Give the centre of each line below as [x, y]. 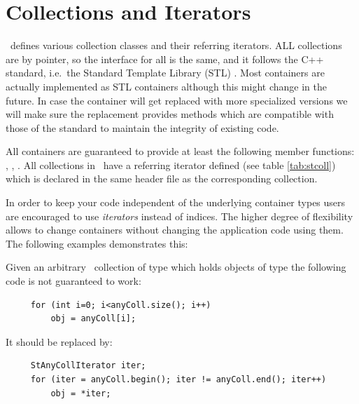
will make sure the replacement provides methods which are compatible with [170, 114]
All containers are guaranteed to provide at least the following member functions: [180, 151]
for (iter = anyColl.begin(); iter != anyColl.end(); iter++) [178, 379]
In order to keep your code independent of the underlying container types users [176, 202]
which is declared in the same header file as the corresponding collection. [162, 179]
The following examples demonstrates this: [97, 243]
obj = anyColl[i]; [93, 319]
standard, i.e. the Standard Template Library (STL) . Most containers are [165, 73]
